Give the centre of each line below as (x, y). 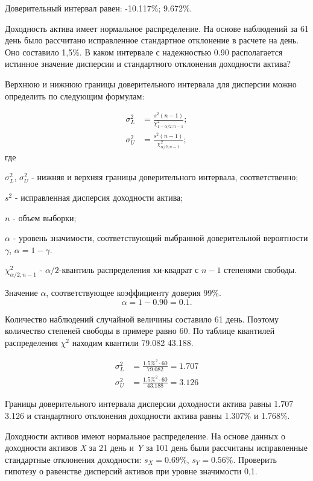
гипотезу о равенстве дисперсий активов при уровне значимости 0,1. (131, 471)
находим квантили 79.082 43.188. (133, 342)
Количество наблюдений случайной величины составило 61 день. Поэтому (142, 319)
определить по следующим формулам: (75, 96)
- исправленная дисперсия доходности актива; (99, 197)
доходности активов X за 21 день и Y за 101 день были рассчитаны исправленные (156, 448)
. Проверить (255, 459)
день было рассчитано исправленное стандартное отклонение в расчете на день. (152, 40)
